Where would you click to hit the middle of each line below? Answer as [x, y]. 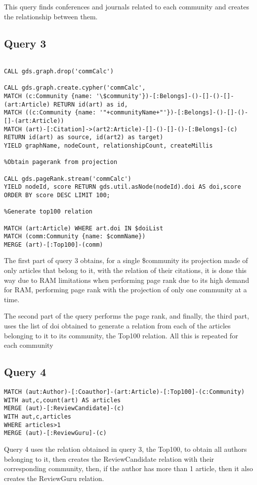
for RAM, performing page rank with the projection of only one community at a [126, 290]
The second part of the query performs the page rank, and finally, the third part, [127, 316]
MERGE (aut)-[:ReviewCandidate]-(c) [64, 408]
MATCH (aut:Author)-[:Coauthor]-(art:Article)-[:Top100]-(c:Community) [124, 392]
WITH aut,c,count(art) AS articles [63, 400]
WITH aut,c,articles [38, 417]
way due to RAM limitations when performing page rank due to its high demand [127, 280]
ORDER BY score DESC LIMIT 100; [57, 195]
